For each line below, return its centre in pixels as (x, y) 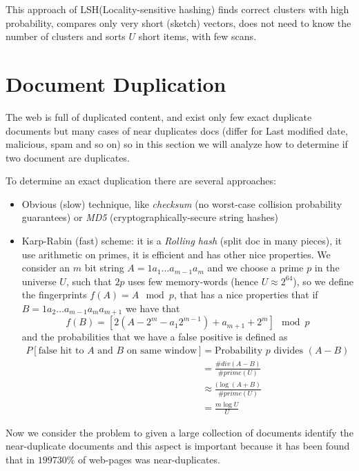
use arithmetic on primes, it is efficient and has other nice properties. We (176, 254)
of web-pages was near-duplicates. (149, 460)
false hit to (61, 351)
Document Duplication (116, 83)
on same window (162, 351)
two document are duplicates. (68, 157)
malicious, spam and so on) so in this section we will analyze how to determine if (177, 144)
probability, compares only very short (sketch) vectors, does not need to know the (178, 22)
